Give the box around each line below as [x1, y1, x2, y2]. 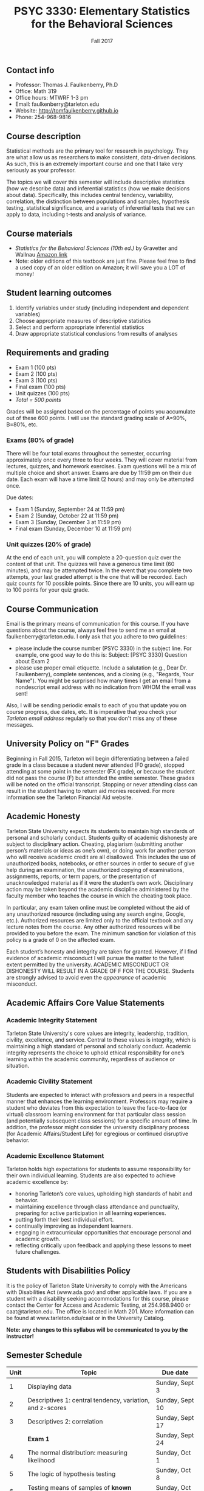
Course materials [6, 228, 73, 238]
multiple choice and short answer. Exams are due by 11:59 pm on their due [6, 469, 192, 476]
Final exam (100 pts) [15, 383, 66, 390]
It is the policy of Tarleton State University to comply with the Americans [6, 1282, 187, 1289]
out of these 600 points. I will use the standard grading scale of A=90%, [6, 414, 187, 421]
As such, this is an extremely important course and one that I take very [6, 160, 183, 168]
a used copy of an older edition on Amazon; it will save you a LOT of [15, 263, 186, 271]
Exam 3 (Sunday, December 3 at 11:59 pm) [15, 518, 121, 525]
